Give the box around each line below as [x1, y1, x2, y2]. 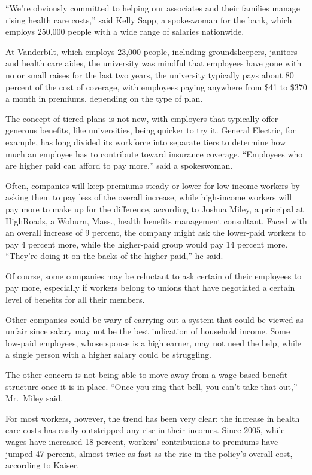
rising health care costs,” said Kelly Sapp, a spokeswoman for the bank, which [5, 13, 292, 26]
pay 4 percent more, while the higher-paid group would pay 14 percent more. [5, 237, 288, 250]
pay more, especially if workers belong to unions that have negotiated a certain [5, 281, 295, 294]
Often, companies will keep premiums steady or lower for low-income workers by [5, 179, 300, 191]
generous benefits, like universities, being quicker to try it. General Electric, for [5, 124, 296, 136]
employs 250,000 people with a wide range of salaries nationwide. [5, 25, 244, 38]
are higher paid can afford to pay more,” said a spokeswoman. [5, 159, 233, 172]
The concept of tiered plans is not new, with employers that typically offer [5, 112, 278, 124]
